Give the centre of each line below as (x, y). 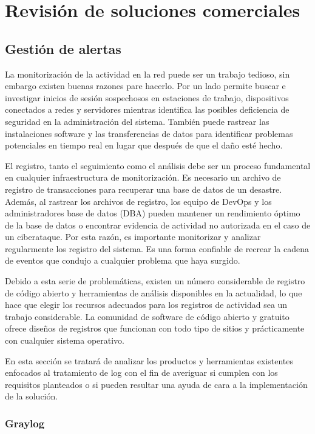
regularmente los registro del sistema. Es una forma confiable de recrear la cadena (157, 248)
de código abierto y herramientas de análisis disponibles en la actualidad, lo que (154, 292)
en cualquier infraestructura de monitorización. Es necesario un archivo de (143, 177)
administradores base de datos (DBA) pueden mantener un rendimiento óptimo (153, 213)
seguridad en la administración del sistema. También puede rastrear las (137, 121)
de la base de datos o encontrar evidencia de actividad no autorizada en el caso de (158, 225)
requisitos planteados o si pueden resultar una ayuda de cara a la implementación (156, 384)
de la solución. (32, 396)
